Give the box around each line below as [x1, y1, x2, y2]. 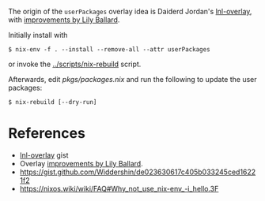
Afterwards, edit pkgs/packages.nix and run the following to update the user [8, 75, 257, 84]
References [8, 125, 85, 143]
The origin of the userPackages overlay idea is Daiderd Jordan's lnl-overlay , [8, 7, 252, 16]
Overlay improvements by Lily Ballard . [19, 158, 144, 168]
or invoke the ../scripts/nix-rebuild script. [8, 59, 142, 69]
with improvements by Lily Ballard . [8, 15, 120, 24]
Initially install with [8, 31, 68, 39]
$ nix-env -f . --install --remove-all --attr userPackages [8, 46, 211, 54]
